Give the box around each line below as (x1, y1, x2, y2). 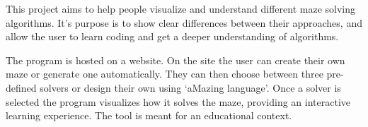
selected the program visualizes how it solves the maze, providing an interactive (6, 94, 350, 109)
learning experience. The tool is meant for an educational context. (6, 108, 292, 123)
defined (6, 80, 37, 95)
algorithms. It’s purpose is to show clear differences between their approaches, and (6, 15, 362, 30)
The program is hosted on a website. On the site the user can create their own (6, 52, 345, 67)
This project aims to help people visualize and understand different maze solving (6, 1, 356, 16)
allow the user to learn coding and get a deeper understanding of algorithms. (6, 29, 339, 44)
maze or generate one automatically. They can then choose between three (6, 66, 323, 81)
